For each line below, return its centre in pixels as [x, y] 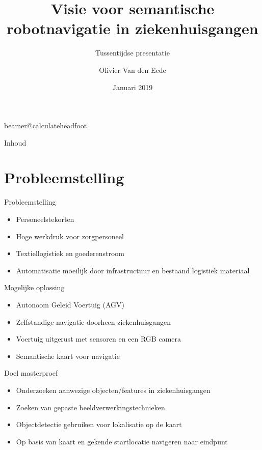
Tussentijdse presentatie [133, 53]
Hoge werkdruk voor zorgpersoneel [70, 236]
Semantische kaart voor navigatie [68, 356]
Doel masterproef [31, 373]
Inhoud [15, 142]
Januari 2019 [133, 87]
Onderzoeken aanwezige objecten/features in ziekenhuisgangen [113, 390]
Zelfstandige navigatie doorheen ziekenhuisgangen [93, 321]
